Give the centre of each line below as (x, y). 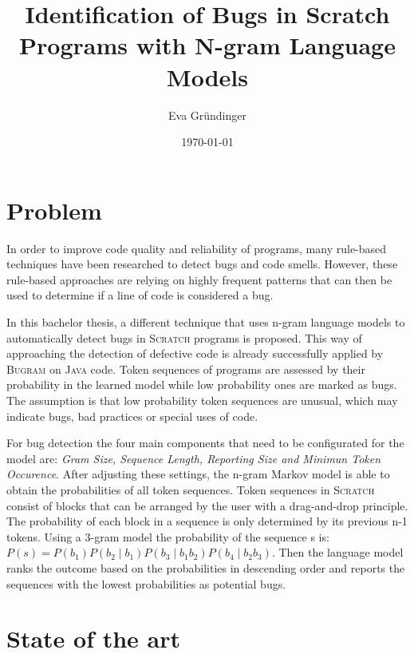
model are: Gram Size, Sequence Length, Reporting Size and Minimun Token (194, 458)
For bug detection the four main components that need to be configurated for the (205, 443)
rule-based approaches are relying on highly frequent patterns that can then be (199, 279)
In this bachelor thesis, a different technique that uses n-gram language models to (206, 322)
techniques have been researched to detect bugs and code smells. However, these (202, 264)
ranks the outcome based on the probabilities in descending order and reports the (206, 567)
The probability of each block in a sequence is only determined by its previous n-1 (207, 521)
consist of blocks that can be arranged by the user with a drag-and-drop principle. (207, 505)
